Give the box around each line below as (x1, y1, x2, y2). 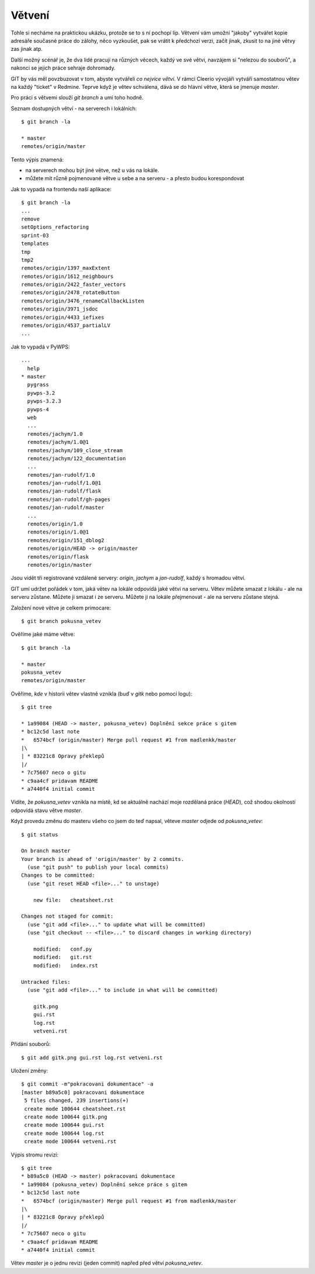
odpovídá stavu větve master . (10, 807, 83, 814)
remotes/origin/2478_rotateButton (21, 290, 120, 296)
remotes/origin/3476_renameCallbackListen (21, 297, 145, 304)
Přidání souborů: (10, 1041, 51, 1048)
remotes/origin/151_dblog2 (27, 537, 104, 543)
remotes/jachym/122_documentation (27, 455, 126, 462)
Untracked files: (21, 979, 71, 985)
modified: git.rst (33, 954, 92, 960)
